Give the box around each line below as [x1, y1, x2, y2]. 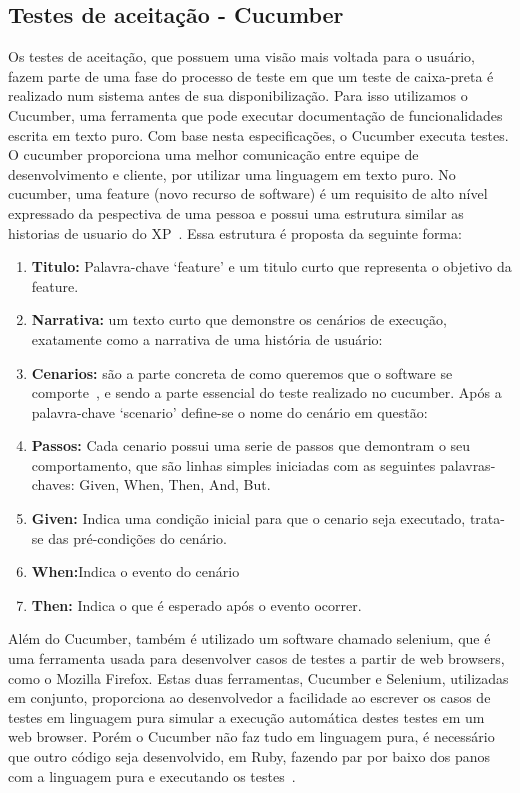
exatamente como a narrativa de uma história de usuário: [31, 328, 383, 349]
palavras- [439, 454, 496, 475]
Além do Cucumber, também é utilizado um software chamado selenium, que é [8, 628, 491, 649]
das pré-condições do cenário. [48, 527, 227, 548]
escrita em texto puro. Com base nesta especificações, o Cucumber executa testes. [8, 124, 509, 145]
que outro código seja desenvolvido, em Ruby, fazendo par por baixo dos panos [8, 746, 491, 767]
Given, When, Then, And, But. [79, 474, 271, 495]
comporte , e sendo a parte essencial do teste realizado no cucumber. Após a [31, 382, 502, 403]
